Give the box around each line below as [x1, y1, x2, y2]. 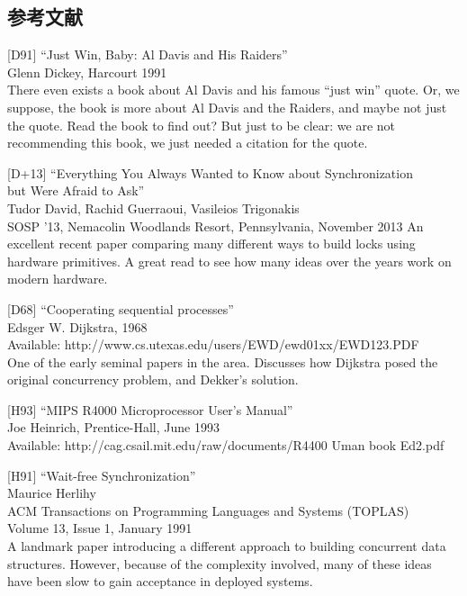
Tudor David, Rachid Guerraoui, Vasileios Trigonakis [7, 198, 300, 217]
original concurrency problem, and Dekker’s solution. [7, 370, 299, 389]
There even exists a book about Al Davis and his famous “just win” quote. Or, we [7, 80, 460, 99]
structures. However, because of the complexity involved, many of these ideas [7, 554, 432, 573]
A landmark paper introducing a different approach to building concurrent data [7, 537, 446, 555]
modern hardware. [7, 269, 108, 288]
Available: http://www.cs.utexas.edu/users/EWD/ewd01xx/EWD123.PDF [7, 335, 419, 354]
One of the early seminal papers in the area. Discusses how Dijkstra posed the [7, 352, 438, 371]
